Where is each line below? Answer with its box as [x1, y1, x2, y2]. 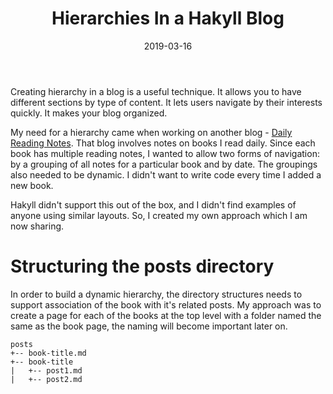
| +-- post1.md [10, 365, 83, 376]
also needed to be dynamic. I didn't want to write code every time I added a [10, 168, 322, 181]
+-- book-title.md [10, 348, 87, 358]
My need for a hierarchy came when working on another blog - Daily [10, 126, 293, 138]
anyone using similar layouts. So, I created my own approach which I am [10, 209, 308, 221]
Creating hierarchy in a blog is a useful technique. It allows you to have [10, 85, 302, 97]
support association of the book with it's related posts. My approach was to [10, 298, 322, 311]
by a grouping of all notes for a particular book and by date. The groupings [10, 158, 318, 170]
